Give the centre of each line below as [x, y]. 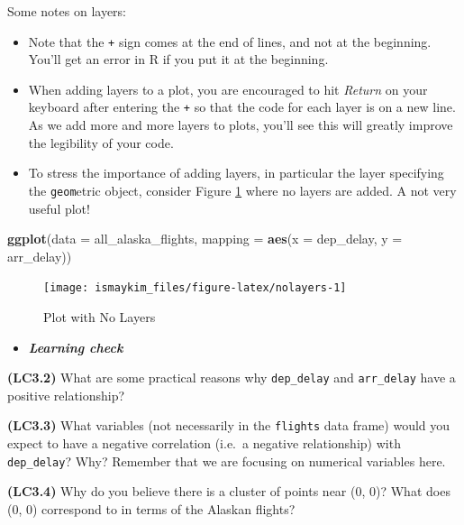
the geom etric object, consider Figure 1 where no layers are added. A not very [242, 190]
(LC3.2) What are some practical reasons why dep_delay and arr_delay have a [232, 378]
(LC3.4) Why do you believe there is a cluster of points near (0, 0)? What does [229, 491]
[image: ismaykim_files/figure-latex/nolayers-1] [195, 288]
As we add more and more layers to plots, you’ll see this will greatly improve [241, 125]
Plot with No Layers [100, 316]
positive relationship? [66, 395]
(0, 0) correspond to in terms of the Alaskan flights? [151, 508]
